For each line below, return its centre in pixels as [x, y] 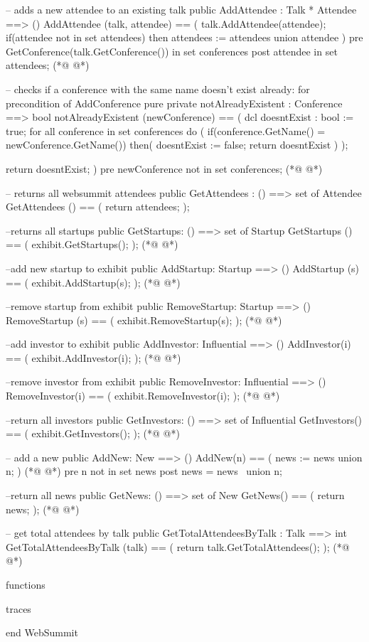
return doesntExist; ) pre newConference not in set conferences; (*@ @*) [164, 168]
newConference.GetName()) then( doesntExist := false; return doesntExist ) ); [177, 145]
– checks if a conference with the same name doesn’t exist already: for [158, 89]
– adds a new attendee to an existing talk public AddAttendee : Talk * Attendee [181, 9]
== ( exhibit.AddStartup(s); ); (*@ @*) [93, 282]
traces [18, 608]
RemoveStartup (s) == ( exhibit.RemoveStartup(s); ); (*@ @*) [144, 320]
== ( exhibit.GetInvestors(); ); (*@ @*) [93, 433]
